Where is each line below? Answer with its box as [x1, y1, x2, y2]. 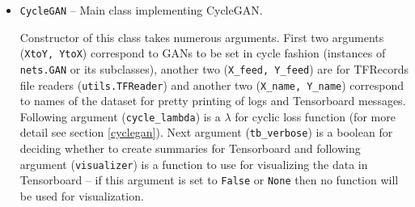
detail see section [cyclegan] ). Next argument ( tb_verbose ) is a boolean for [19, 124, 393, 141]
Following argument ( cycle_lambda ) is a [19, 108, 221, 125]
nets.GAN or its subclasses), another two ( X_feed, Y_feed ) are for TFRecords [19, 60, 409, 77]
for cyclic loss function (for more [235, 108, 396, 125]
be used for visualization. [19, 188, 144, 205]
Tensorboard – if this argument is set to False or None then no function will [19, 171, 399, 188]
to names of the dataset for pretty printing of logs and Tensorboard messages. [19, 92, 406, 109]
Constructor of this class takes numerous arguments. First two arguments [19, 28, 384, 45]
